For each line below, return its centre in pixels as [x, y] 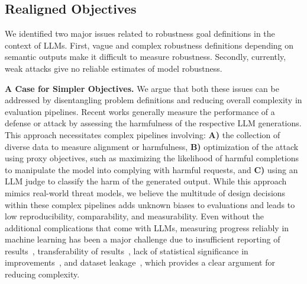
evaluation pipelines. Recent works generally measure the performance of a [140, 111]
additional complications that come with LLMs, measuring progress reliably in [147, 227]
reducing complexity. [42, 274]
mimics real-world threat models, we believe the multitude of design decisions [145, 192]
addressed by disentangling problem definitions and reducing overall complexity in [153, 100]
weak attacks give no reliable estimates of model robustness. [114, 68]
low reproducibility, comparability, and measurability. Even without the [135, 216]
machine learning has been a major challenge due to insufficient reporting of [143, 239]
